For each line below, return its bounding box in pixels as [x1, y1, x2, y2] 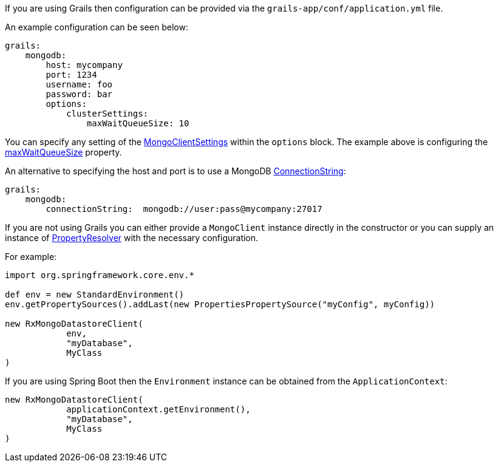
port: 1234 [46, 70, 97, 80]
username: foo [46, 80, 113, 89]
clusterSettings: [66, 109, 149, 118]
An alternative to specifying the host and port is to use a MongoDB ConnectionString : [5, 166, 346, 176]
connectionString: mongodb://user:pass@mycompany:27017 [46, 204, 322, 214]
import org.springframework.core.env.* [5, 270, 194, 280]
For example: [5, 251, 57, 262]
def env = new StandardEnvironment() [5, 290, 185, 299]
